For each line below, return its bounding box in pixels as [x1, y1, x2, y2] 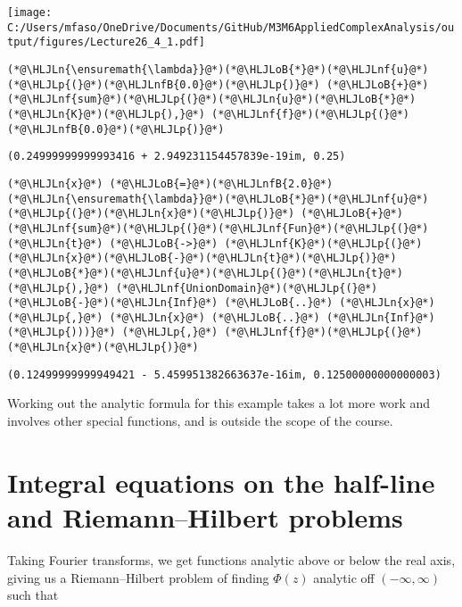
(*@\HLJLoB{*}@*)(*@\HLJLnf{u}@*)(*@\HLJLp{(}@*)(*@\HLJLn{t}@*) [7, 266, 403, 279]
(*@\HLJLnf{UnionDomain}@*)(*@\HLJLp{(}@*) [115, 281, 378, 295]
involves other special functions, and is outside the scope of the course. [7, 412, 393, 430]
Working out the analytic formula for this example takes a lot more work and [7, 394, 431, 412]
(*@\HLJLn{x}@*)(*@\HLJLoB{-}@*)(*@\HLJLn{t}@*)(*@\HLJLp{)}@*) [7, 252, 397, 265]
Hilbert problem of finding [125, 568, 269, 586]
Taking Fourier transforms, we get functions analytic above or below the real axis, [7, 550, 456, 569]
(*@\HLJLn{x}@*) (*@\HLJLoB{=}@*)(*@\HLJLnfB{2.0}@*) [7, 177, 334, 190]
